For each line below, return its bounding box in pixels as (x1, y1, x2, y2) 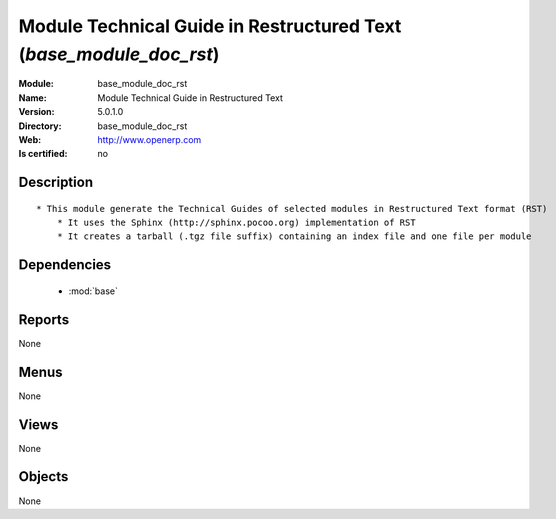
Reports (18, 311, 70, 328)
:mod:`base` (68, 285, 119, 297)
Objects (18, 468, 69, 485)
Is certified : (18, 148, 68, 160)
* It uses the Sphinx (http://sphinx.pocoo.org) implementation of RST (56, 217, 416, 229)
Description (18, 174, 94, 191)
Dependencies (18, 256, 112, 274)
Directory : (18, 120, 62, 132)
